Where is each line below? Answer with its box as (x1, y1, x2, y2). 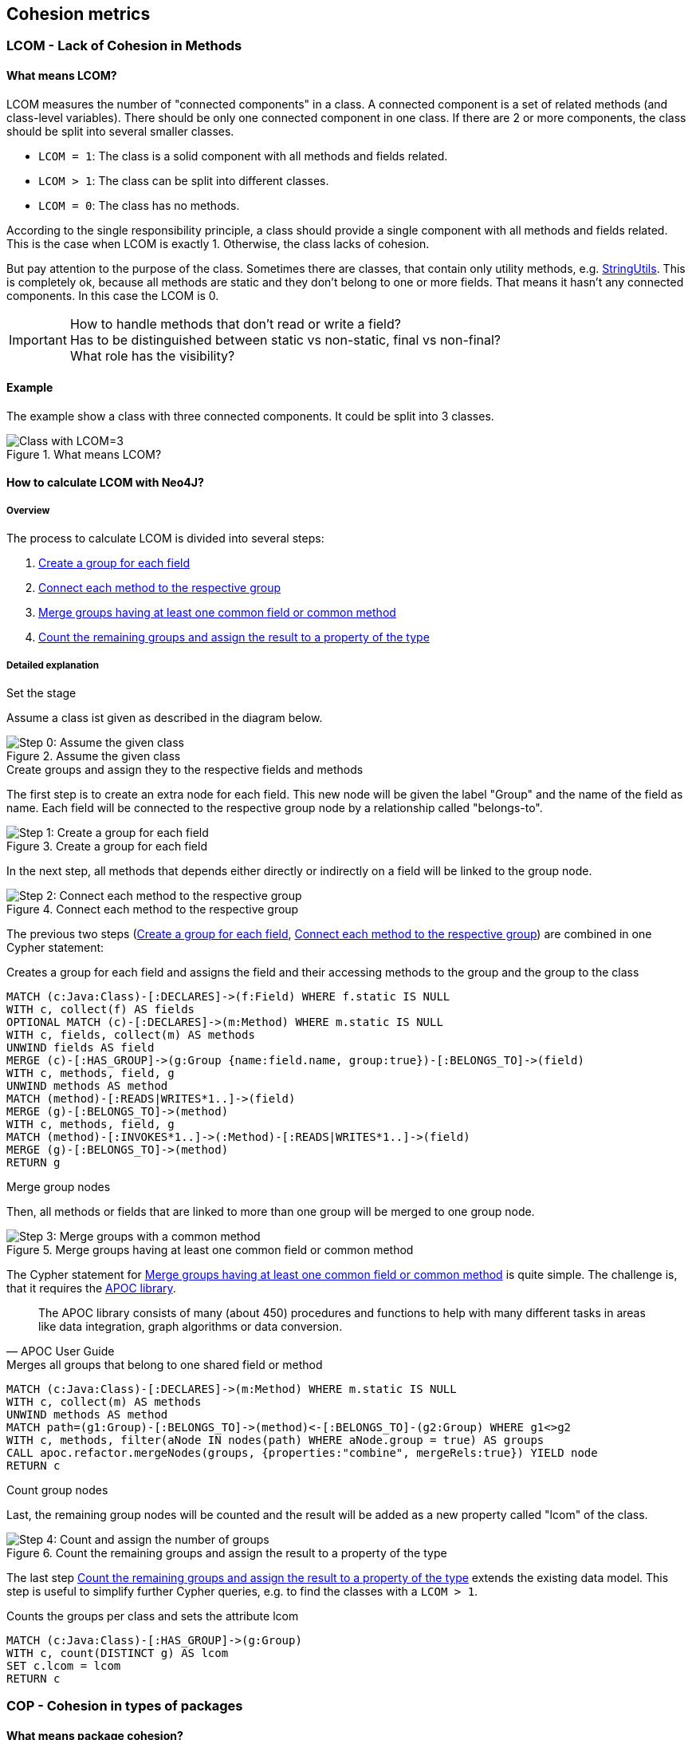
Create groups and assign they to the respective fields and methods (6, 763, 364, 777)
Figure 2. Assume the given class (6, 749, 181, 763)
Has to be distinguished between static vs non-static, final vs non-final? (69, 331, 501, 348)
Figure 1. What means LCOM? (6, 447, 162, 461)
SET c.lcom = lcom (6, 1659, 121, 1673)
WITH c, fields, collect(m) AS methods (6, 1028, 255, 1042)
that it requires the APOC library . (6, 1281, 176, 1296)
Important (9, 331, 67, 348)
